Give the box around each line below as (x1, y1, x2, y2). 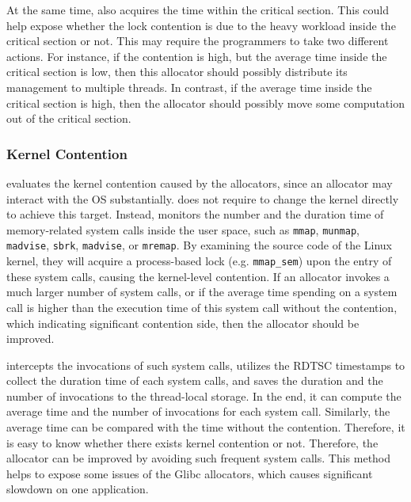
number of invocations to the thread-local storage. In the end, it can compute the (6, 387, 401, 404)
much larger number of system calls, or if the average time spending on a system (6, 283, 398, 300)
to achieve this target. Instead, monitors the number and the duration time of (6, 206, 384, 222)
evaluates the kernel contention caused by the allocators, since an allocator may (6, 174, 393, 191)
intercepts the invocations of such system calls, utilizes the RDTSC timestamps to (6, 356, 405, 373)
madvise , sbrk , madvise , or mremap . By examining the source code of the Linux (6, 237, 393, 253)
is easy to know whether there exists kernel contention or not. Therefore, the (6, 434, 379, 451)
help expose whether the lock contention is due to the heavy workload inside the (6, 17, 396, 33)
